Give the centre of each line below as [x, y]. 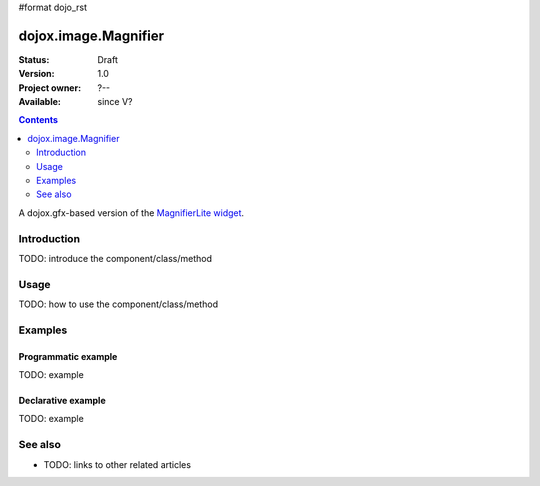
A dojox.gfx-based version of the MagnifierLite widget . [131, 212]
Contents [38, 120]
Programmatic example [68, 356]
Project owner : [50, 87]
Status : [34, 59]
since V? [115, 102]
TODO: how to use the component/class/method [118, 304]
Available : [40, 102]
